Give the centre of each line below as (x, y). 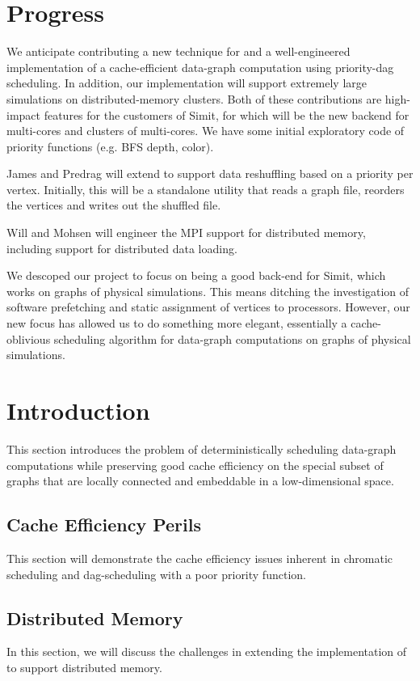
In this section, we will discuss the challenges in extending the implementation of (207, 651)
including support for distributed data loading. (122, 248)
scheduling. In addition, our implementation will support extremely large (187, 83)
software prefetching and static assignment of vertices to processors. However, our (208, 307)
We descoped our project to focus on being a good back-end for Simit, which (196, 275)
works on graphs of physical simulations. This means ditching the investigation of (208, 291)
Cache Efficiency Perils (104, 524)
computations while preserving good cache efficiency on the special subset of (195, 465)
